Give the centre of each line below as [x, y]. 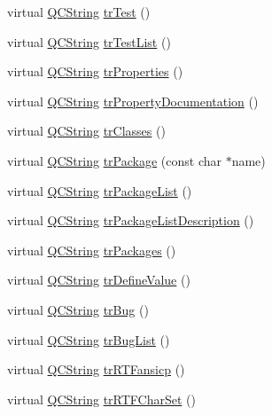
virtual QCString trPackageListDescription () [131, 220]
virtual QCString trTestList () [89, 41]
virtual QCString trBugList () [89, 339]
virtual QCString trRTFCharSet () [101, 399]
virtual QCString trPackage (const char [114, 160]
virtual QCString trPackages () [92, 250]
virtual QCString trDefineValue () [99, 280]
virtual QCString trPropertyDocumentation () [133, 101]
